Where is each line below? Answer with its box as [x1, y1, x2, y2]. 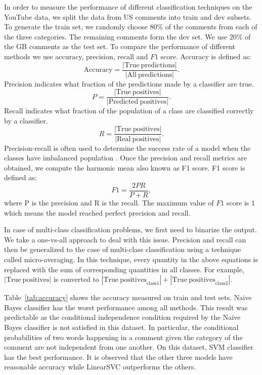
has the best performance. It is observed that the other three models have [4, 351, 233, 362]
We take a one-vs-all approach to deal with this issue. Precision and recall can [4, 234, 246, 244]
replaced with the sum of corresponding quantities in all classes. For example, [4, 264, 244, 274]
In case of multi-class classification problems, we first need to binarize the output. [4, 224, 257, 235]
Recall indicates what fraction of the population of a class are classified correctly [4, 105, 254, 116]
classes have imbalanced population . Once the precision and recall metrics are [4, 152, 247, 163]
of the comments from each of [165, 21, 257, 32]
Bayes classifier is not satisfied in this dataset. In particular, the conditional [4, 321, 239, 332]
